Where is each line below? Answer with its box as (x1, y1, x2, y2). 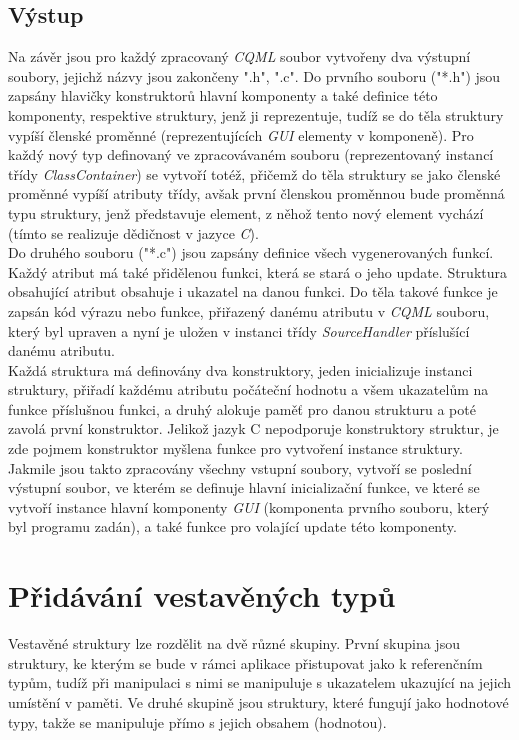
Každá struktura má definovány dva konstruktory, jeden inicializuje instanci (8, 359, 473, 380)
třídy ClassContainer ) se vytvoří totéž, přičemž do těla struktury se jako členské (8, 163, 501, 184)
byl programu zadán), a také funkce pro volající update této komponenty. (8, 516, 457, 537)
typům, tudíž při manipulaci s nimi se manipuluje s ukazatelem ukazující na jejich (8, 672, 512, 693)
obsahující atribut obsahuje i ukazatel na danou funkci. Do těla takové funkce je (8, 281, 498, 302)
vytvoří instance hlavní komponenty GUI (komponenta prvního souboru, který (8, 496, 490, 517)
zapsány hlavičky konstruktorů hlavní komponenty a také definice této (8, 85, 438, 106)
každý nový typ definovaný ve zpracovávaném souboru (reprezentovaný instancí (8, 144, 494, 165)
